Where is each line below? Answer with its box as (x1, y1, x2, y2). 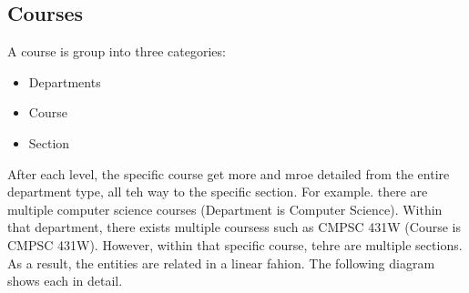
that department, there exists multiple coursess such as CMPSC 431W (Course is (7, 217, 461, 237)
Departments (28, 72, 101, 91)
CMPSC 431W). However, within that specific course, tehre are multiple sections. (7, 235, 463, 254)
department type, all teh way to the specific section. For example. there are (7, 182, 428, 201)
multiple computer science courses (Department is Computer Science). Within (7, 199, 443, 218)
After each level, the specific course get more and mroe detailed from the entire (7, 164, 450, 183)
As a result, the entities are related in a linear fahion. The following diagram (7, 253, 435, 272)
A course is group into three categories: (7, 42, 226, 61)
